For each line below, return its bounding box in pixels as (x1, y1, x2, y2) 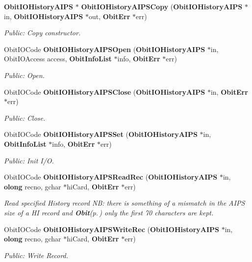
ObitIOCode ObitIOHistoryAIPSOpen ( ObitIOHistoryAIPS (4, 44, 205, 54)
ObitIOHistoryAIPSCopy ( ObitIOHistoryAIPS (81, 1, 243, 11)
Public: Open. (4, 70, 45, 80)
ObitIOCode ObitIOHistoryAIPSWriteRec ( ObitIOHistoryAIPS (4, 224, 220, 234)
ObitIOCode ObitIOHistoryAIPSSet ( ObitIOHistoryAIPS (4, 129, 198, 139)
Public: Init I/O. (4, 155, 54, 165)
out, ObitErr (88, 11, 130, 21)
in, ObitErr (210, 86, 248, 97)
